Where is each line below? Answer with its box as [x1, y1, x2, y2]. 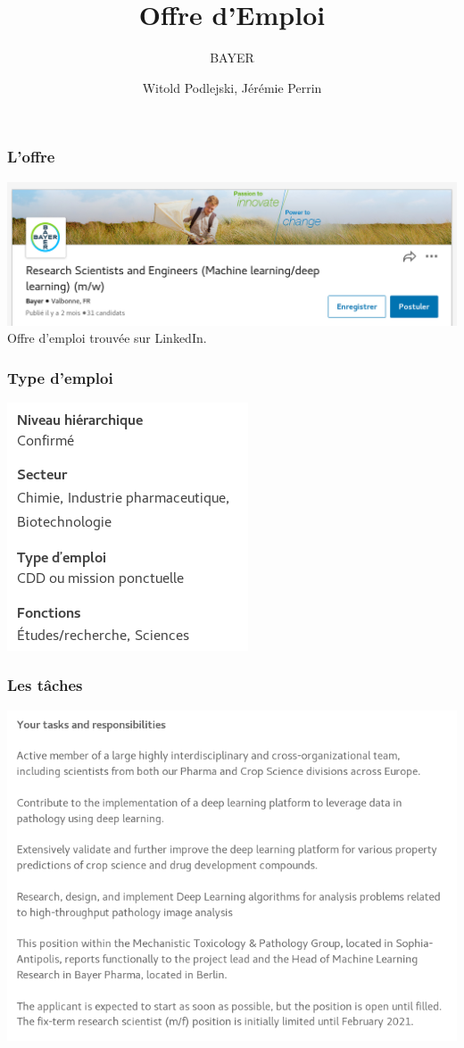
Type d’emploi [7, 366, 113, 388]
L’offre [7, 146, 55, 168]
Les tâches [7, 674, 83, 696]
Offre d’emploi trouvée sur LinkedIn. [7, 329, 207, 347]
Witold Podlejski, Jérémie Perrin [142, 78, 322, 96]
